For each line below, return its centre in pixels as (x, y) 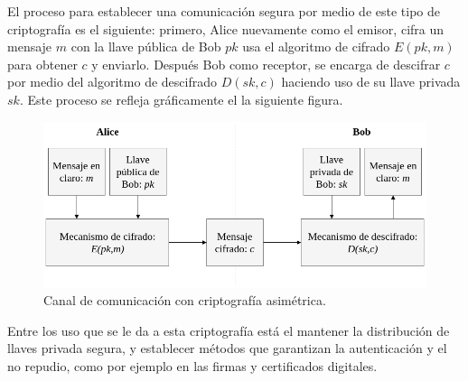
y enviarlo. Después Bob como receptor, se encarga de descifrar (266, 64)
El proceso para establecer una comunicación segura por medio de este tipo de (224, 11)
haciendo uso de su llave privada (371, 82)
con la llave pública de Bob (146, 46)
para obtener (42, 64)
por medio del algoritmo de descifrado (112, 82)
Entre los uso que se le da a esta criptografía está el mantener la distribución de (229, 330)
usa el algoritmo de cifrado (316, 46)
